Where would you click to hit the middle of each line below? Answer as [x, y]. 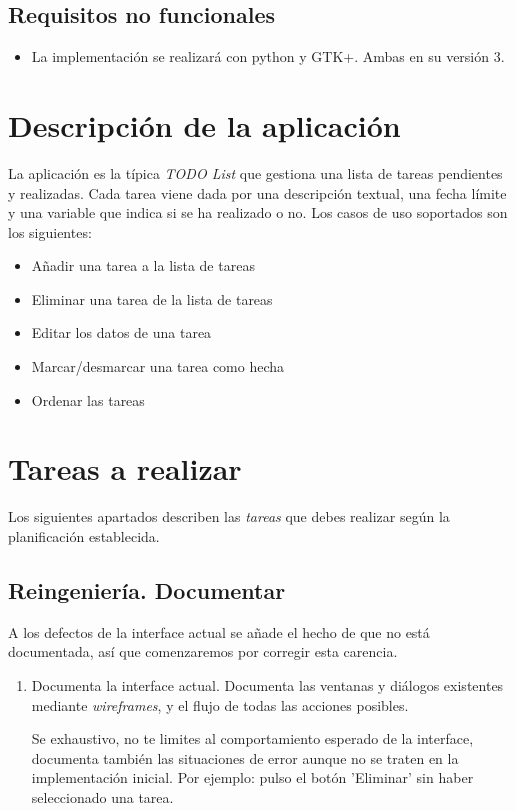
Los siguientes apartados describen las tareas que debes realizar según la [229, 516]
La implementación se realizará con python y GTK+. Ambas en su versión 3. [268, 56]
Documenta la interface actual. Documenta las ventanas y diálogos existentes [267, 684]
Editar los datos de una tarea [121, 332]
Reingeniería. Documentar [147, 589]
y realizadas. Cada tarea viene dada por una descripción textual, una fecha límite [257, 192]
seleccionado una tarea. [102, 796]
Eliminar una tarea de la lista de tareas [152, 298]
